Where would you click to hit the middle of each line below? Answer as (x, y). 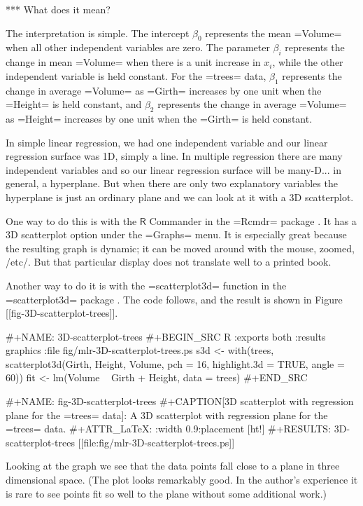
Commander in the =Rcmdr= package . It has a (253, 220)
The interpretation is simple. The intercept (98, 33)
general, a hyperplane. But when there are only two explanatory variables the (172, 183)
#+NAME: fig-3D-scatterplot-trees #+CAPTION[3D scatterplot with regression (180, 401)
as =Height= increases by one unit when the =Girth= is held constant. (159, 118)
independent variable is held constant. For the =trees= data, (136, 75)
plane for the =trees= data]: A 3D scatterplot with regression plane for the (167, 415)
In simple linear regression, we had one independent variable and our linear (167, 142)
